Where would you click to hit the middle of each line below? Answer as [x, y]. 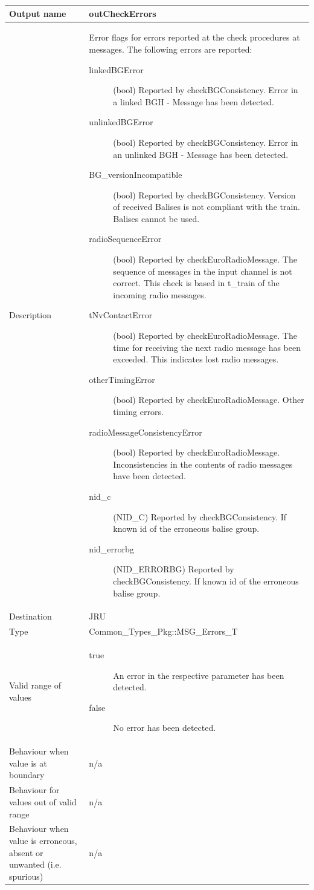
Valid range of [35, 685]
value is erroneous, [43, 840]
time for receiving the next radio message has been [207, 347]
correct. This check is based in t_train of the [196, 283]
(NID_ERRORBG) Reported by [174, 569]
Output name [38, 13]
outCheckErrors [123, 13]
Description [30, 315]
